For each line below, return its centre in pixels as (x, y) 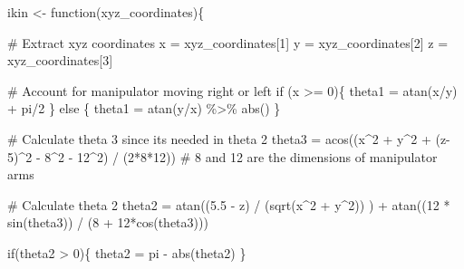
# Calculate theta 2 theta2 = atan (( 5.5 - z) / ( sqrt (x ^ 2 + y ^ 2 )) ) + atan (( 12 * (229, 204)
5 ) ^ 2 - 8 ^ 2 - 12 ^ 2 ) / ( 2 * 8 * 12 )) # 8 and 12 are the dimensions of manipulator (222, 156)
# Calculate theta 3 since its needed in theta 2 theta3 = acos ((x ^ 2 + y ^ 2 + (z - (229, 138)
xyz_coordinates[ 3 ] (60, 60)
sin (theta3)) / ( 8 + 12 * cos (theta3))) (108, 222)
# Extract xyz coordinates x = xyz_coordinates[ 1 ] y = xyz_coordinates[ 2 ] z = (228, 42)
